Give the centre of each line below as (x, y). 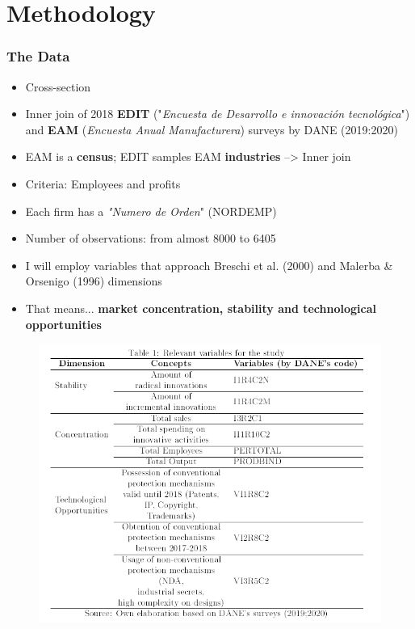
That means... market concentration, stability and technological (201, 308)
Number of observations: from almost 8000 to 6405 (151, 238)
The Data (38, 56)
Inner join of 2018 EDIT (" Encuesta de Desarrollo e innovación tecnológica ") (218, 114)
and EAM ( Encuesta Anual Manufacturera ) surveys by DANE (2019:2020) (212, 129)
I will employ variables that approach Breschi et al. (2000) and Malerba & (209, 265)
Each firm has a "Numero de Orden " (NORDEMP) (151, 211)
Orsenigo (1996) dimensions (94, 281)
